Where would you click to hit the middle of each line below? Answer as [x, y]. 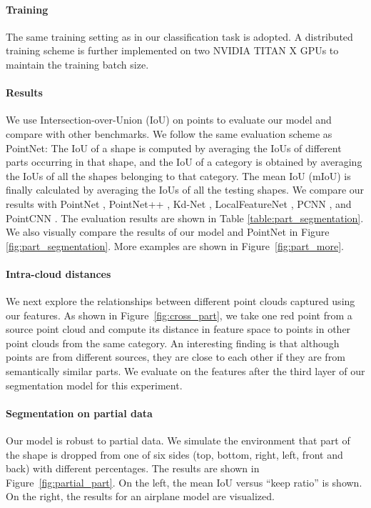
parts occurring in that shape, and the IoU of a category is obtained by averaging [184, 162]
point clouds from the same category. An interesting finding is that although [173, 343]
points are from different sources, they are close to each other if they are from [176, 357]
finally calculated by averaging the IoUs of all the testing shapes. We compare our [185, 190]
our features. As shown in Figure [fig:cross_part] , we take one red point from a [179, 315]
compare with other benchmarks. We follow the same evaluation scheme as [169, 133]
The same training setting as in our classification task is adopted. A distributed [179, 36]
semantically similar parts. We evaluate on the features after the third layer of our [185, 371]
